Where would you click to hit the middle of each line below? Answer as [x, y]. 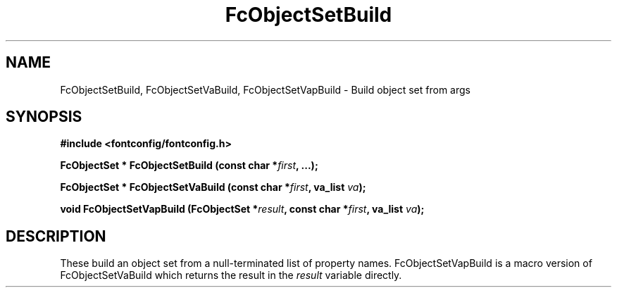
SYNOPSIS [44, 117]
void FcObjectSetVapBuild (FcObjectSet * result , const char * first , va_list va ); [242, 209]
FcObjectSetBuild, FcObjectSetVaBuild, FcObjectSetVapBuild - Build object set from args [265, 89]
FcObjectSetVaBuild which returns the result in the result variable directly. [231, 275]
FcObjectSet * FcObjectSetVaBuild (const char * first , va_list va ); [213, 187]
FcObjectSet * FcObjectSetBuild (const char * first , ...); [189, 166]
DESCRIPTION [56, 236]
